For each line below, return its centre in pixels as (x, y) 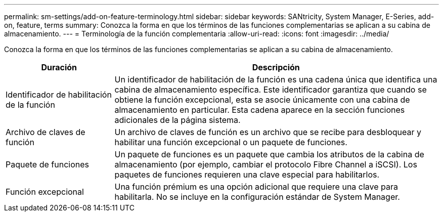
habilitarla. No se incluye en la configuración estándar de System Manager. (257, 197)
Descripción (276, 67)
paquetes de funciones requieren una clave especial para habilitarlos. (247, 175)
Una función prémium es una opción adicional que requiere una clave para (256, 187)
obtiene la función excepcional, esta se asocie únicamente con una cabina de (262, 100)
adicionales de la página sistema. (178, 120)
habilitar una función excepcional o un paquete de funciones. (231, 142)
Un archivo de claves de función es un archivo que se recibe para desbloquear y (268, 132)
